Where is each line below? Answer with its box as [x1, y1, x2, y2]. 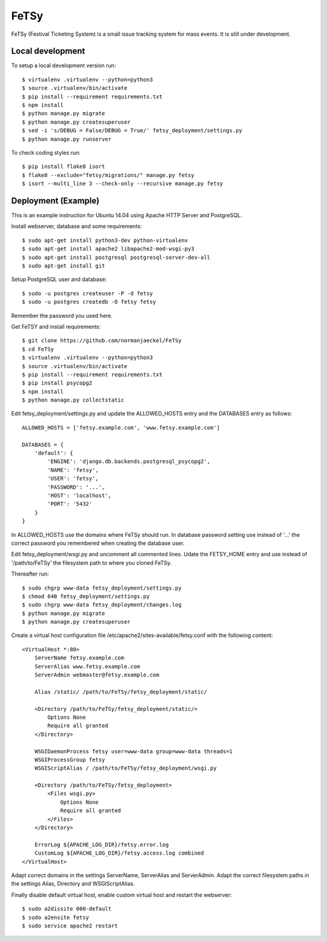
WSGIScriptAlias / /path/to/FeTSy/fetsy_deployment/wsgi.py [34, 765, 217, 772]
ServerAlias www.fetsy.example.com [34, 663, 140, 670]
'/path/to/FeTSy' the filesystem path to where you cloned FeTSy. [11, 559, 172, 567]
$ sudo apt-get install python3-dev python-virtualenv [22, 237, 188, 244]
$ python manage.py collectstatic [22, 397, 124, 403]
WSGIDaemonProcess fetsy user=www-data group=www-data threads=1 [34, 748, 233, 755]
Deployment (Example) [11, 195, 100, 206]
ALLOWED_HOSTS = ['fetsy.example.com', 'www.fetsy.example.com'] [22, 424, 220, 431]
